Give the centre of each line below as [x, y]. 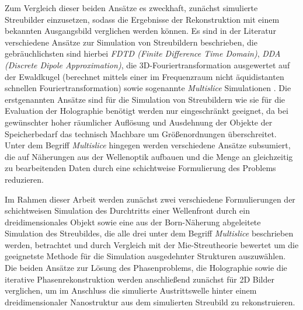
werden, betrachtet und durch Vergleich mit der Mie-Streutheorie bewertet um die [152, 244]
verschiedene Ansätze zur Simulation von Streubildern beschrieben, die [131, 42]
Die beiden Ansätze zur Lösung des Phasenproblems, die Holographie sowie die [146, 268]
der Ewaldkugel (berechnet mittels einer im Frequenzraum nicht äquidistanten [144, 76]
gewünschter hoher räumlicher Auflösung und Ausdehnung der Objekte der [139, 122]
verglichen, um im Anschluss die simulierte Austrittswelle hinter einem [131, 290]
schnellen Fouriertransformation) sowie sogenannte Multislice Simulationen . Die [148, 88]
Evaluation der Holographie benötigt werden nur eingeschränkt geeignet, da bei [147, 111]
